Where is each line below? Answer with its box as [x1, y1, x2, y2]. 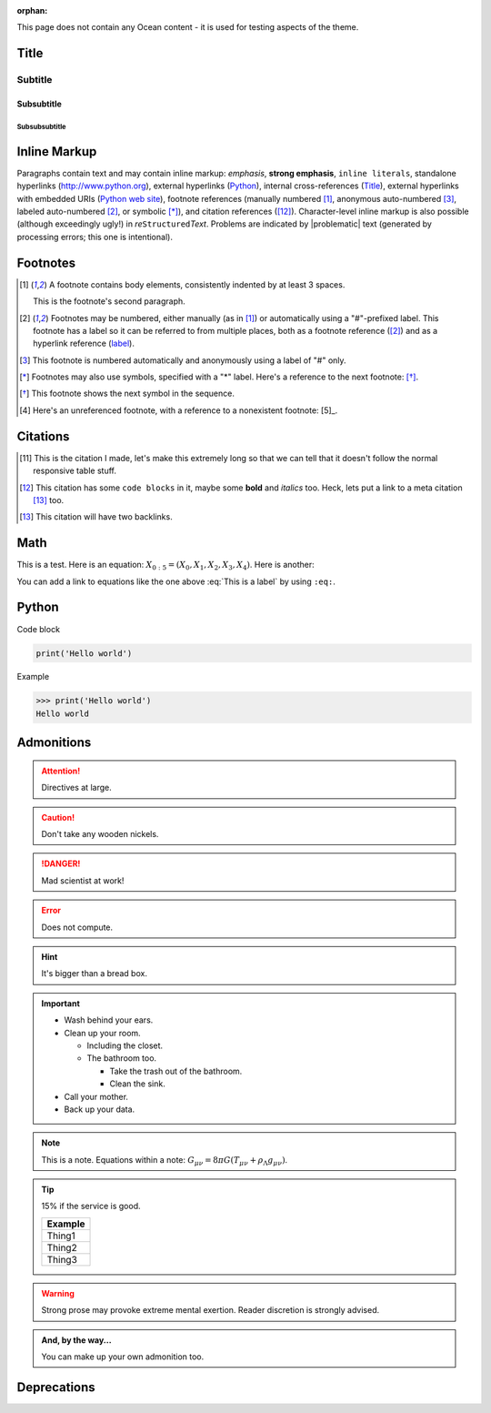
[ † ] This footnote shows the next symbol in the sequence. [19, 388, 235, 399]
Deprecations [16, 1379, 95, 1395]
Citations [16, 429, 70, 444]
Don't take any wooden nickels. [41, 829, 159, 840]
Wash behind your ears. [64, 1014, 154, 1025]
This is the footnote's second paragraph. [33, 296, 185, 307]
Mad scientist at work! [41, 874, 125, 886]
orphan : [16, 5, 48, 15]
